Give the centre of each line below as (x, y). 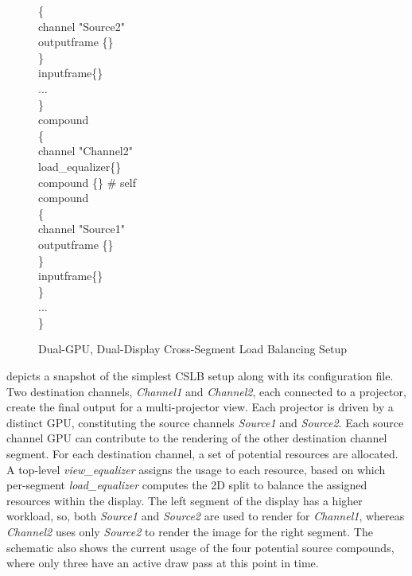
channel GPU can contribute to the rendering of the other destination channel (197, 438)
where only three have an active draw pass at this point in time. (163, 563)
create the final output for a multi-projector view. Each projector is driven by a (200, 407)
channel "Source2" (82, 26)
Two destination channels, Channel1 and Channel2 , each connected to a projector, (206, 391)
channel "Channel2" (86, 151)
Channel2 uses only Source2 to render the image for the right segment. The (190, 531)
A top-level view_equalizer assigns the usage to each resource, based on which (196, 469)
